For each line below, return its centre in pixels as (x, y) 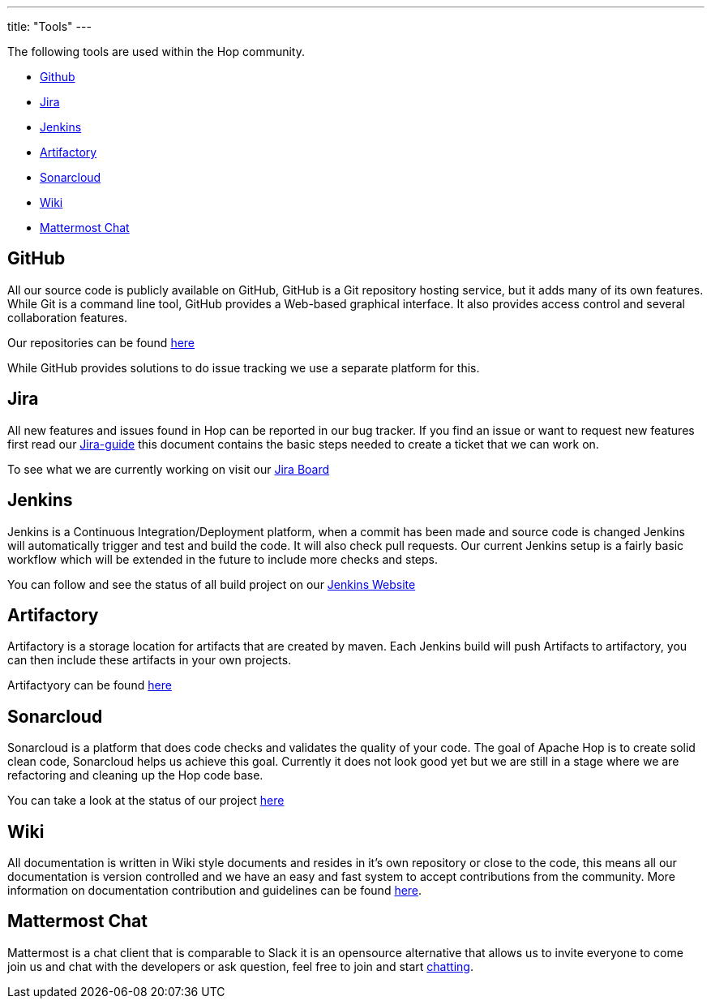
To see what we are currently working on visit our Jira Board (169, 469)
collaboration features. (68, 317)
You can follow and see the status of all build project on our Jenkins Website (212, 584)
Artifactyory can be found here (90, 685)
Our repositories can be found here (101, 342)
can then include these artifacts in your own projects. (150, 660)
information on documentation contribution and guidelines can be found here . (215, 891)
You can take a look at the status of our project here (146, 801)
